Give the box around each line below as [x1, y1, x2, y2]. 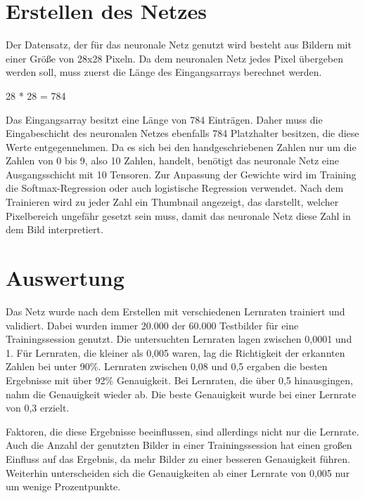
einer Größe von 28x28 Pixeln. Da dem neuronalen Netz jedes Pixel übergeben [6, 51, 344, 65]
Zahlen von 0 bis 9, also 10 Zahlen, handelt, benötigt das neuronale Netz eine [6, 153, 339, 168]
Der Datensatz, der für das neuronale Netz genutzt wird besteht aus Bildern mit [6, 37, 352, 52]
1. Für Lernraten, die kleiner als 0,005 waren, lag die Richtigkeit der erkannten [6, 345, 345, 360]
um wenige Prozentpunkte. [6, 479, 121, 494]
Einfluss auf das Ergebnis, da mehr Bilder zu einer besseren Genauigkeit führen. [6, 451, 350, 466]
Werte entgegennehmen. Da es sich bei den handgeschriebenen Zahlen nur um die [6, 139, 357, 154]
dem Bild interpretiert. [6, 222, 103, 237]
